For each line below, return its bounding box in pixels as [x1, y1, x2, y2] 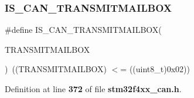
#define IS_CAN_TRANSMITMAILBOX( [5, 23, 162, 36]
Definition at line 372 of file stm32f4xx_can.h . [5, 83, 182, 94]
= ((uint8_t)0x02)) [120, 63, 190, 75]
